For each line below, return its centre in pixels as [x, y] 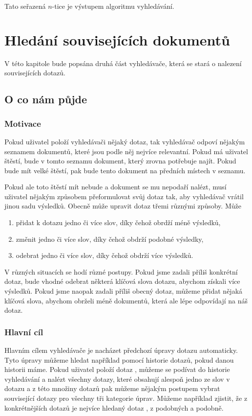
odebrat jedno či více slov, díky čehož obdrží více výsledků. [105, 255]
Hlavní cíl [24, 332]
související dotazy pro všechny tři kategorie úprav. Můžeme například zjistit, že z [126, 398]
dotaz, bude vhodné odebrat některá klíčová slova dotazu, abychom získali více [122, 281]
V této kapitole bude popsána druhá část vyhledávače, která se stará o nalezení [123, 63]
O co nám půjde [46, 99]
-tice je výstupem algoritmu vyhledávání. [113, 6]
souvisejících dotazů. [35, 73]
